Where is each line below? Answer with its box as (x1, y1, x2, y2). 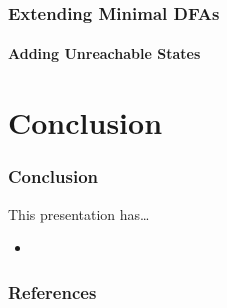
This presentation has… (8, 203, 150, 224)
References (8, 279, 97, 304)
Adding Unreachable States (8, 43, 201, 64)
